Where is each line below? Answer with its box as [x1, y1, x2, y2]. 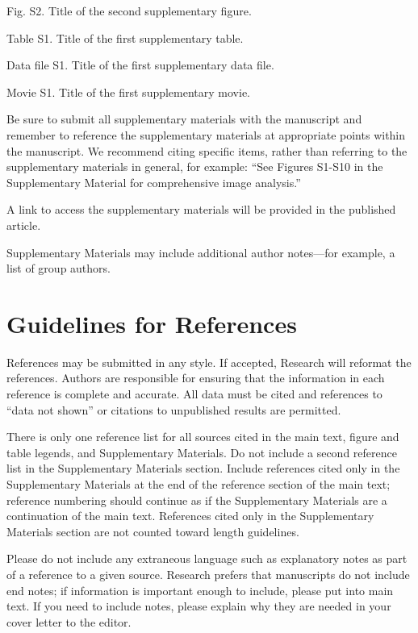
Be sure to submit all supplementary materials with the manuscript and [6, 110, 362, 127]
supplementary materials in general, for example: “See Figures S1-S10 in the [6, 158, 383, 175]
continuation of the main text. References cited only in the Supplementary [6, 507, 374, 524]
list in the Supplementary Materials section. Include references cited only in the [6, 460, 400, 477]
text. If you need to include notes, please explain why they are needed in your [6, 598, 391, 614]
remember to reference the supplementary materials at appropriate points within [6, 126, 406, 143]
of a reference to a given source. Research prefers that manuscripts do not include [6, 565, 410, 582]
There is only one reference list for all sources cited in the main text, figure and [6, 428, 399, 445]
